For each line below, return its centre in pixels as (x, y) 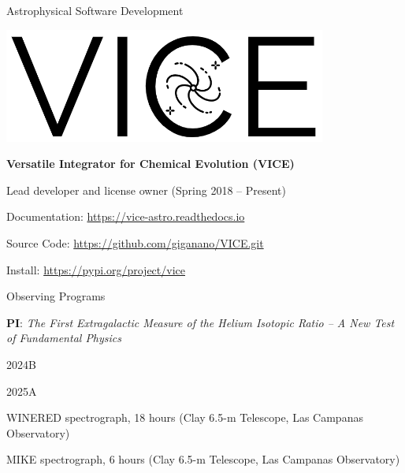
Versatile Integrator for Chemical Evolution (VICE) (150, 164)
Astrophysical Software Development (95, 10)
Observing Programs (56, 296)
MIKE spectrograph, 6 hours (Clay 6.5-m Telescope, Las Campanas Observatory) (203, 459)
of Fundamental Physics (64, 338)
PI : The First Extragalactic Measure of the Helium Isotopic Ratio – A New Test (201, 322)
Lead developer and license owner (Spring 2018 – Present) (146, 190)
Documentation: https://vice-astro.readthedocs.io (126, 216)
